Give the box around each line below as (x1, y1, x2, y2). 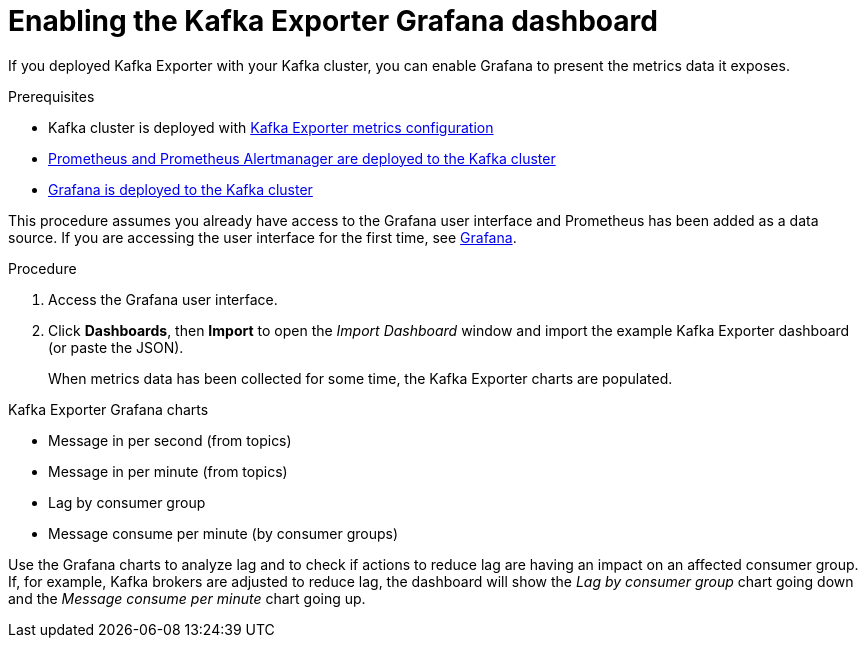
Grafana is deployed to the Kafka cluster (48, 180, 313, 198)
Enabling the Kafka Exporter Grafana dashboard (8, 4, 658, 38)
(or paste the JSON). (48, 338, 184, 356)
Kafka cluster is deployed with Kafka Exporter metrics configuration (48, 118, 494, 136)
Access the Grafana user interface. (48, 290, 278, 308)
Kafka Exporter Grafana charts (8, 400, 209, 418)
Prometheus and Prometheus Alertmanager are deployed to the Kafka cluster (48, 149, 556, 167)
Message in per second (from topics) (48, 431, 292, 449)
